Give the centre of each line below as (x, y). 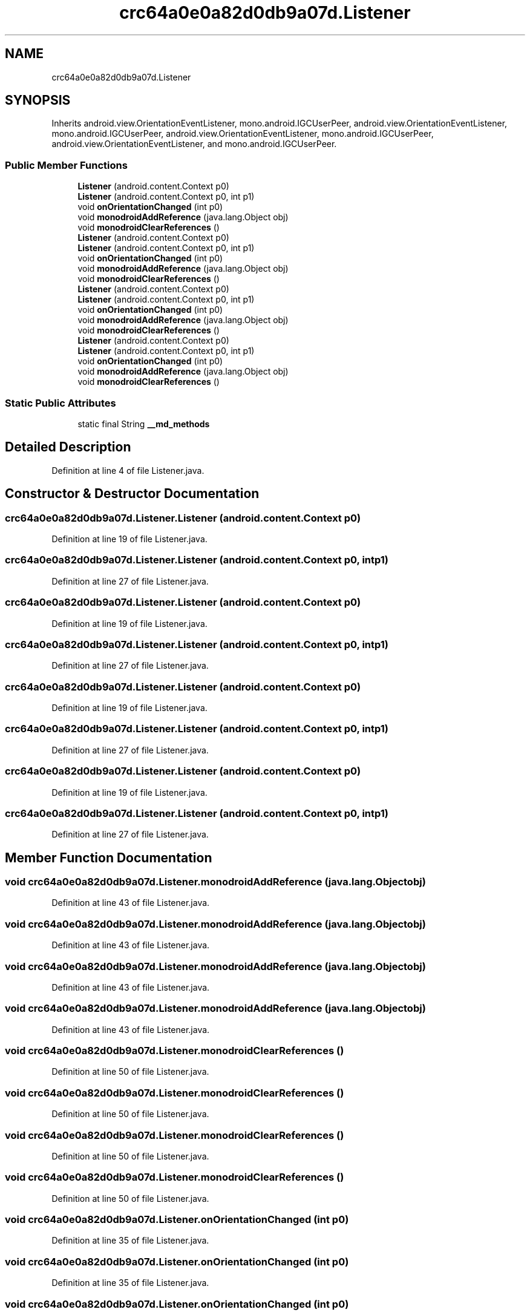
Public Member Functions (66, 165)
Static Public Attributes (61, 403)
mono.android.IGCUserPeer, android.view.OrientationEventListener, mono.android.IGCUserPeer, (243, 134)
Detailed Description (68, 447)
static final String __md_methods (144, 424)
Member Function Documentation (109, 858)
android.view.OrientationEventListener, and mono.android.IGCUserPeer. (194, 144)
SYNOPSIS (38, 100)
